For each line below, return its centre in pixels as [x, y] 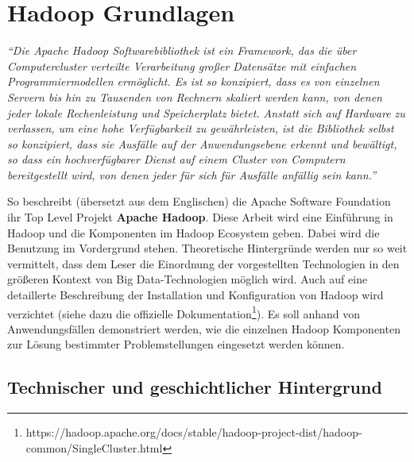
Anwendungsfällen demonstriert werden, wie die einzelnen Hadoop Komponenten [204, 328]
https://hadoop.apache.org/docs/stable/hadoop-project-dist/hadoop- [194, 432]
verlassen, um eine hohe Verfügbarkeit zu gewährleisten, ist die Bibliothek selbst [201, 128]
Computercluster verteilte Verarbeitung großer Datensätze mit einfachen [182, 65]
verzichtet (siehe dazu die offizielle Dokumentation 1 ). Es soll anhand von [184, 312]
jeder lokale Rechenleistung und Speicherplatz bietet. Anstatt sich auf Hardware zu [206, 112]
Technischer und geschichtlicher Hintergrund [195, 387]
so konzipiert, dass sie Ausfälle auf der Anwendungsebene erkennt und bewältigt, [202, 143]
